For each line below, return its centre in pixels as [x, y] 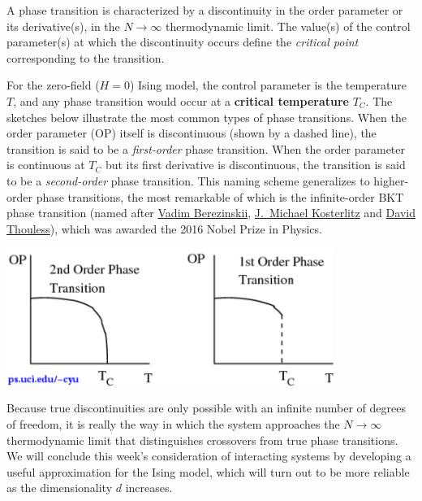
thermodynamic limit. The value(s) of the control [288, 26]
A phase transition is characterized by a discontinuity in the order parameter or [205, 10]
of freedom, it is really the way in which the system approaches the [173, 423]
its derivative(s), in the [63, 26]
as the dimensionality [60, 488]
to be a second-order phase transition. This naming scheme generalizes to [188, 180]
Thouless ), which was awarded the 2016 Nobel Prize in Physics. [164, 228]
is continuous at [46, 165]
